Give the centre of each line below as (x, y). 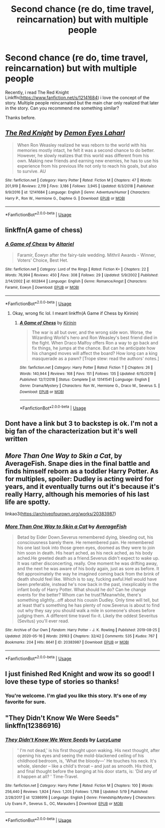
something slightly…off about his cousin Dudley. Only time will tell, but (88, 600)
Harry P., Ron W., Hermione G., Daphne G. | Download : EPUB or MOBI (65, 198)
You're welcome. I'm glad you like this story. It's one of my (76, 696)
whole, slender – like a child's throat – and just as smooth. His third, (85, 766)
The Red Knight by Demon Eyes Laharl (65, 133)
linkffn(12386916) (33, 725)
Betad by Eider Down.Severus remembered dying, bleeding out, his (85, 537)
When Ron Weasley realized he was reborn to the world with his (82, 145)
